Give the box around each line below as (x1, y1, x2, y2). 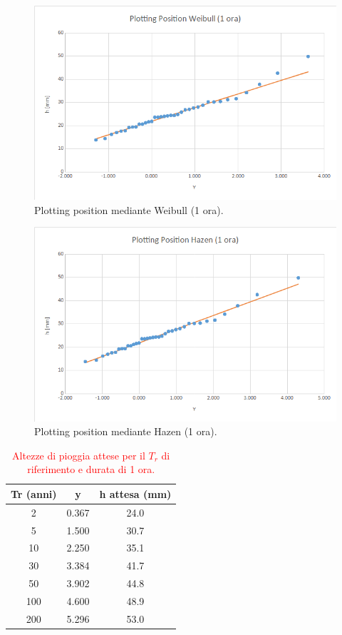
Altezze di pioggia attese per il (12, 447, 145, 462)
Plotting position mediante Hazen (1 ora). (34, 424, 217, 439)
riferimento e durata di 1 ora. (27, 462, 155, 477)
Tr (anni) (11, 486, 57, 501)
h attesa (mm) (99, 486, 172, 501)
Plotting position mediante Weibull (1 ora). (34, 202, 224, 217)
